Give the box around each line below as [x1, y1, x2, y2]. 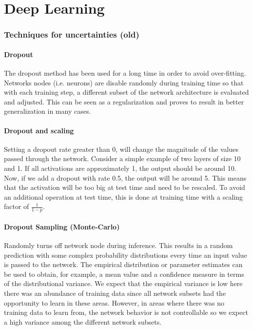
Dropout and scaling [4, 125, 74, 135]
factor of [4, 201, 29, 211]
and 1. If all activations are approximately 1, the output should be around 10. [4, 163, 236, 173]
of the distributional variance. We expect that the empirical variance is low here [4, 278, 243, 289]
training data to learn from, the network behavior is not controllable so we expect [4, 307, 248, 317]
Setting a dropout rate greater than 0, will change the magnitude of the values [4, 144, 238, 154]
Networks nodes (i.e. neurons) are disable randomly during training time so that [4, 77, 244, 87]
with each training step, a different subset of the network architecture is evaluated [4, 87, 249, 97]
